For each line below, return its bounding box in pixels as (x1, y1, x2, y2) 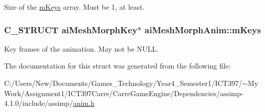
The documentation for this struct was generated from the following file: (4, 60, 231, 71)
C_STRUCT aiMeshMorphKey (4, 23, 138, 36)
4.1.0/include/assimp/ (4, 98, 73, 108)
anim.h (73, 98, 95, 108)
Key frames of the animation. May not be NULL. (4, 43, 159, 54)
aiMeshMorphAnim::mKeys (144, 23, 261, 36)
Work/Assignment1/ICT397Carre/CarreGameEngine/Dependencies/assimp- (4, 87, 244, 98)
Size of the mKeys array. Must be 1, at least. (4, 2, 145, 12)
